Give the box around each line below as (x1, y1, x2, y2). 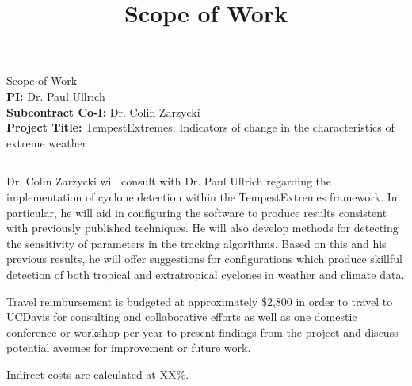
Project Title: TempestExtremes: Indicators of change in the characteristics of (6, 119, 395, 136)
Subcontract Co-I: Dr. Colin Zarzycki (6, 103, 200, 120)
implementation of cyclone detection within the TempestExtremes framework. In (6, 188, 398, 204)
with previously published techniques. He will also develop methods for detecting (6, 220, 399, 236)
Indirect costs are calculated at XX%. (6, 365, 189, 382)
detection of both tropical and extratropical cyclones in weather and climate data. (6, 266, 405, 282)
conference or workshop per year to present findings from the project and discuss (6, 323, 399, 340)
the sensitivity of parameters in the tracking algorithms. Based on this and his (6, 235, 387, 251)
